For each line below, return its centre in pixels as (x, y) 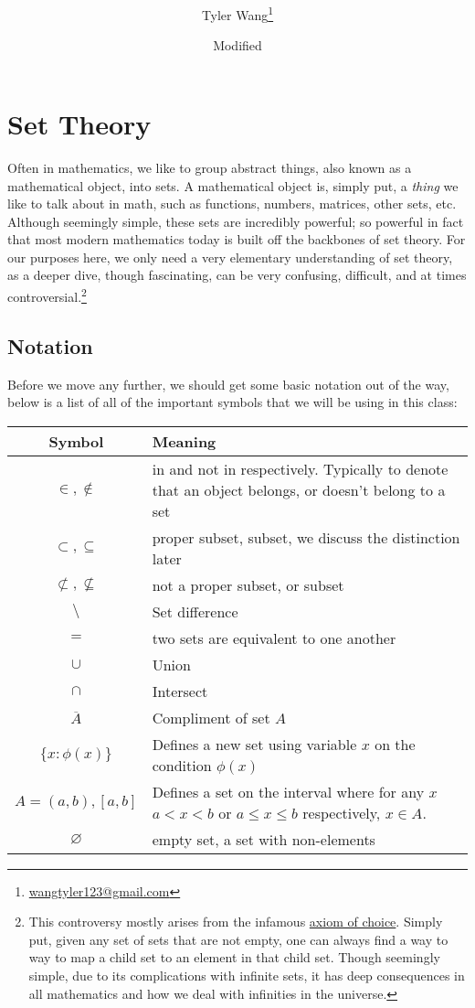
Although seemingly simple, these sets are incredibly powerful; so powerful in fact (236, 221)
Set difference (195, 611)
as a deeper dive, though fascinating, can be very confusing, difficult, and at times (237, 275)
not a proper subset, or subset (248, 584)
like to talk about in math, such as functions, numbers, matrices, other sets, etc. (232, 204)
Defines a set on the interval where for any (288, 791)
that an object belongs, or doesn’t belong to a (299, 489)
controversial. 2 (47, 295)
